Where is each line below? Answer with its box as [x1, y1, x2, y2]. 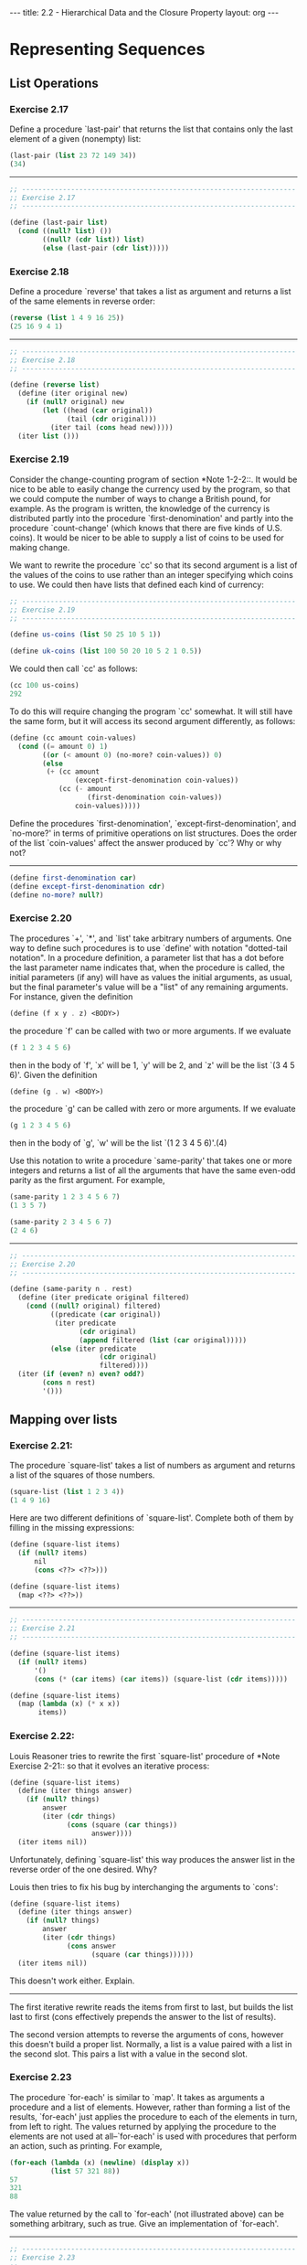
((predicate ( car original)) [49, 1310, 162, 1319]
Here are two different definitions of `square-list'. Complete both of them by [9, 1512, 294, 1523]
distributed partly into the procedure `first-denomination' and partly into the [9, 512, 294, 523]
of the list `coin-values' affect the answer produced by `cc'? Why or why [9, 837, 282, 848]
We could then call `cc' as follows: [9, 663, 139, 674]
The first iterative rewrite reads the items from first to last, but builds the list [9, 2001, 294, 2013]
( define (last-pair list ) [9, 218, 108, 228]
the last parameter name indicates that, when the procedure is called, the [9, 962, 285, 973]
